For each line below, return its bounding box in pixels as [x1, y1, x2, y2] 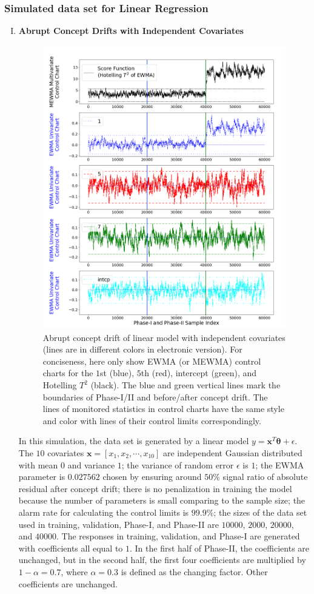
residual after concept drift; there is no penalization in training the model [18, 482, 292, 494]
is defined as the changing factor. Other [121, 565, 268, 578]
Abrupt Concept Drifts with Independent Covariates [18, 24, 244, 37]
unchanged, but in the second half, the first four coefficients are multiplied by [18, 553, 306, 566]
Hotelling [42, 379, 77, 391]
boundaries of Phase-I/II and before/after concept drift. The [42, 390, 268, 403]
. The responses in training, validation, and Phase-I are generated [56, 530, 300, 542]
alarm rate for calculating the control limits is [18, 506, 189, 518]
